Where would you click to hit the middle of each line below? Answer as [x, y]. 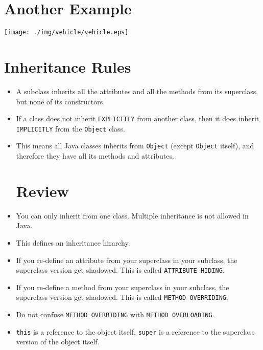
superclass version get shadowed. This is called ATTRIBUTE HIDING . [120, 270]
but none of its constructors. [61, 101]
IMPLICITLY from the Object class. [70, 128]
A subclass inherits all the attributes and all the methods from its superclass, [137, 91]
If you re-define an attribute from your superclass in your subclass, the [127, 260]
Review [42, 191]
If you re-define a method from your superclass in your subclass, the [123, 287]
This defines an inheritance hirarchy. [73, 242]
